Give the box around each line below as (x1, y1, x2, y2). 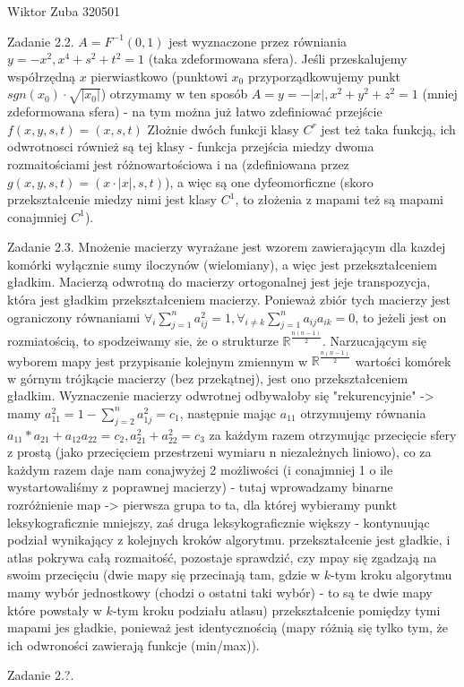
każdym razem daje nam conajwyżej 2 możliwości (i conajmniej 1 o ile (7, 459, 393, 478)
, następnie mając (179, 403, 277, 422)
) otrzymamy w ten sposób (100, 84, 248, 103)
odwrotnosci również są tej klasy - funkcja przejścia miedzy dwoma (7, 137, 374, 156)
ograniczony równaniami (7, 307, 141, 326)
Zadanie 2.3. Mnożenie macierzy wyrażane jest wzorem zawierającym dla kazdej (7, 237, 446, 256)
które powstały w (7, 600, 102, 619)
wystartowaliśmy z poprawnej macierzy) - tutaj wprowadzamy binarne (7, 477, 393, 496)
